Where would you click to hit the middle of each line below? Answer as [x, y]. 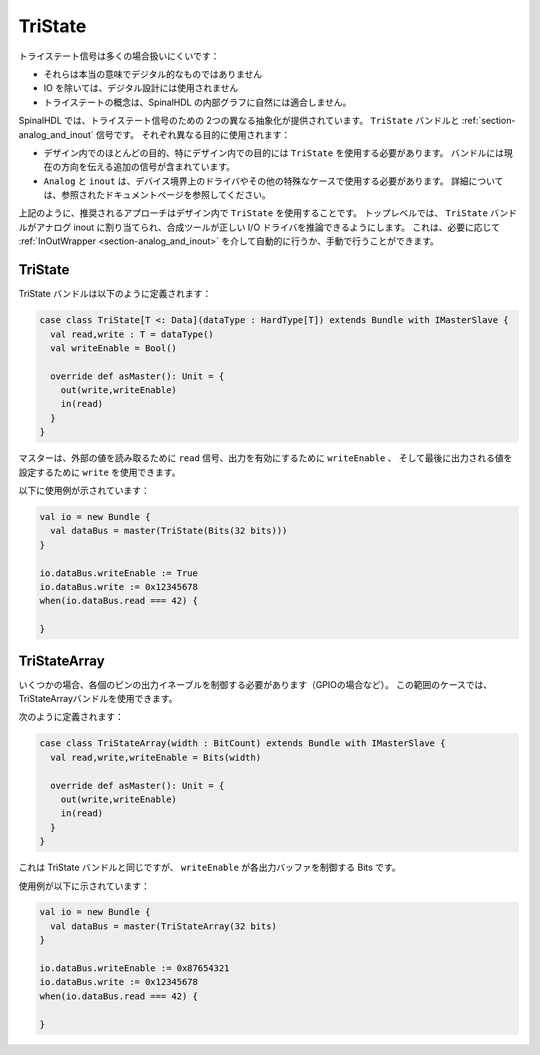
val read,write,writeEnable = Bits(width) [156, 757]
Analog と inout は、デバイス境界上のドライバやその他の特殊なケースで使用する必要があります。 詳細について [273, 181]
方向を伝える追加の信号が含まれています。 [147, 167]
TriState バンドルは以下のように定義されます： [115, 294]
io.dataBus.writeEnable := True [119, 573]
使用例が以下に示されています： [84, 886]
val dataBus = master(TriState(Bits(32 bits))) [169, 531]
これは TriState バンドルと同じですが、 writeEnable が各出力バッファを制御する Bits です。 [209, 867]
